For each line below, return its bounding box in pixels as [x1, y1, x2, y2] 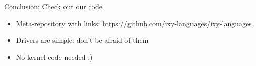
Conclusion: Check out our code [4, 1, 102, 11]
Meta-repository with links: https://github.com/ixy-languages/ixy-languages [16, 18, 252, 28]
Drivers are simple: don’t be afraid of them [16, 35, 149, 45]
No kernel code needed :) [16, 51, 93, 62]
